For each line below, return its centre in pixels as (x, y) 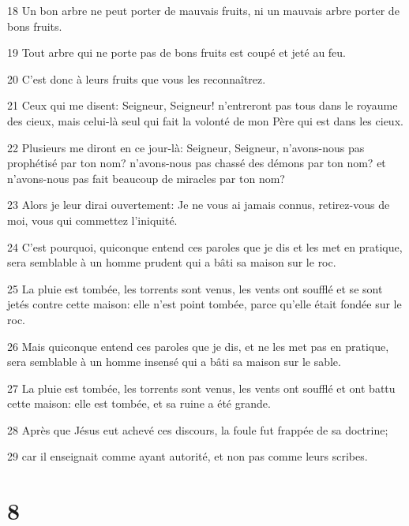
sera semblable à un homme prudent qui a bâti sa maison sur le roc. (172, 262)
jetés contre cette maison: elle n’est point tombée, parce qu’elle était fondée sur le (204, 304)
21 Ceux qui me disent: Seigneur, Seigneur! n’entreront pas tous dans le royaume (203, 105)
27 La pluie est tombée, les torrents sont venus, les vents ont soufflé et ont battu (201, 388)
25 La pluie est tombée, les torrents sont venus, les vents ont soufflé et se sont (195, 288)
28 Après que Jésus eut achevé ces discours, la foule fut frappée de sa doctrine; (198, 429)
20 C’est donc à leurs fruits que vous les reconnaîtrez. (137, 78)
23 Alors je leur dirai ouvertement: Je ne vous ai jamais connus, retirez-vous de (199, 205)
